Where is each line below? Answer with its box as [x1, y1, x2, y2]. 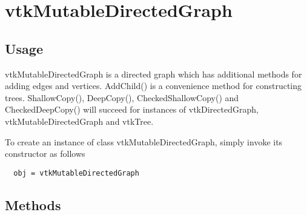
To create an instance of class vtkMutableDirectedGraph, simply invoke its [5, 135, 283, 148]
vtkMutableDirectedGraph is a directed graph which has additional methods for [5, 67, 302, 80]
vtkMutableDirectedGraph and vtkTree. [5, 114, 154, 127]
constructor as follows [5, 147, 85, 160]
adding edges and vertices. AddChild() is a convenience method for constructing [5, 79, 302, 92]
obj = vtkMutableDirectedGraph [13, 168, 139, 177]
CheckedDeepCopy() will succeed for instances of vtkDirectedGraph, [5, 103, 259, 116]
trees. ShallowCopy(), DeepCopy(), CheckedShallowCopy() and [5, 91, 239, 104]
